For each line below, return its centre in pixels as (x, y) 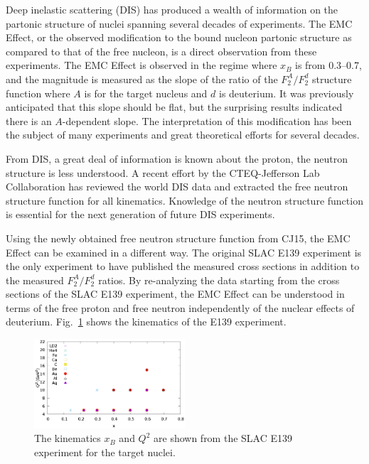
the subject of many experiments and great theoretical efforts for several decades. (183, 135)
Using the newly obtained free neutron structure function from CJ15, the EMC (178, 238)
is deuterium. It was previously (287, 93)
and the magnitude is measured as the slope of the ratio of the (142, 79)
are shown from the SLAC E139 (223, 438)
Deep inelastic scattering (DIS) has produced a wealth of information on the (172, 9)
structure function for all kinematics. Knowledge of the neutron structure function (184, 200)
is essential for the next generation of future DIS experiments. (140, 214)
